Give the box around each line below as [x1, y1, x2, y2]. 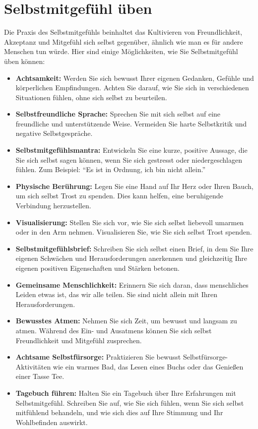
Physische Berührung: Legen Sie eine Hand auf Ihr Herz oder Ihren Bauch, [15, 181, 254, 191]
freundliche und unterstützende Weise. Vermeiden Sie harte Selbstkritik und [15, 118, 247, 128]
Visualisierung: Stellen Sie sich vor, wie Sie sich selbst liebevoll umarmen [15, 217, 244, 227]
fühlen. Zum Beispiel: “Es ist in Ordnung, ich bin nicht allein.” [15, 164, 205, 175]
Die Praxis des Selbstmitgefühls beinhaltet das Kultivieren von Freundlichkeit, [4, 27, 243, 37]
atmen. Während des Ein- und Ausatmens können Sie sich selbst [15, 325, 212, 335]
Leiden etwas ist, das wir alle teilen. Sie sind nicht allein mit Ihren [15, 289, 217, 300]
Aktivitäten [15, 361, 51, 371]
